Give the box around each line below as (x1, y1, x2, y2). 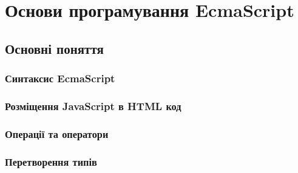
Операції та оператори (5, 126, 109, 141)
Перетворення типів (5, 154, 97, 169)
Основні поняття (5, 39, 104, 57)
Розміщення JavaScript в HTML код (5, 98, 181, 113)
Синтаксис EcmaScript (5, 71, 115, 86)
